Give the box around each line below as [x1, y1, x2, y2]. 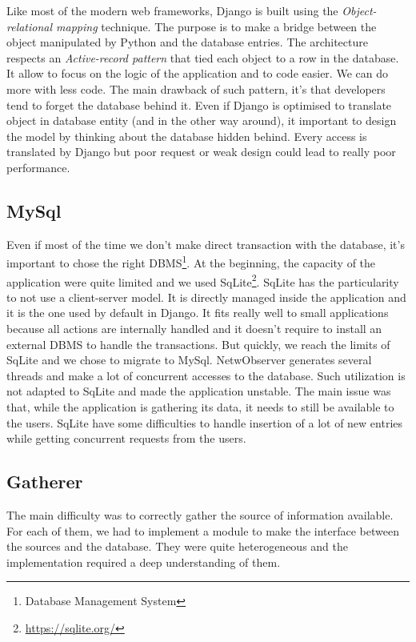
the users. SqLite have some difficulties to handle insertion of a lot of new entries [6, 414, 403, 431]
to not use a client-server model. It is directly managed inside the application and [6, 288, 406, 305]
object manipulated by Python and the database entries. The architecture [6, 34, 368, 50]
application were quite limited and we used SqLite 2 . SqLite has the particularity [6, 271, 399, 290]
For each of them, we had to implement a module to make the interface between [6, 522, 399, 539]
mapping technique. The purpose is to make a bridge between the [56, 18, 377, 34]
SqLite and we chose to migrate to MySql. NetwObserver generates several [6, 351, 372, 368]
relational [6, 18, 53, 34]
